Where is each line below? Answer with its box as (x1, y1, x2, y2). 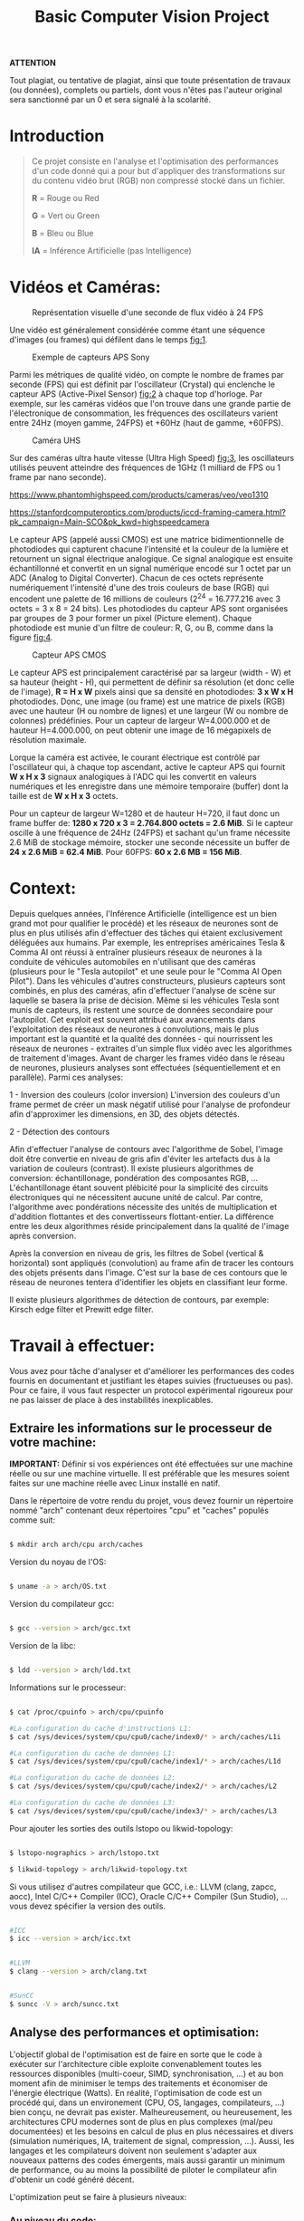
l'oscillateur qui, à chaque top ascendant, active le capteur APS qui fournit (9, 761, 286, 772)
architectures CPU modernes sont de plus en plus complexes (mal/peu (9, 2116, 273, 2127)
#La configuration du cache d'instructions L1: (9, 1724, 193, 1733)
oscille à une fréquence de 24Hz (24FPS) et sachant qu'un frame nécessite (9, 827, 291, 838)
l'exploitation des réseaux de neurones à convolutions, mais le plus (9, 1024, 260, 1034)
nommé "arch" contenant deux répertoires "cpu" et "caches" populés (9, 1505, 270, 1516)
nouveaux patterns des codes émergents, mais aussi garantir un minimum (9, 2154, 286, 2166)
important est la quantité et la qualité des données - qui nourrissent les (9, 1033, 273, 1043)
